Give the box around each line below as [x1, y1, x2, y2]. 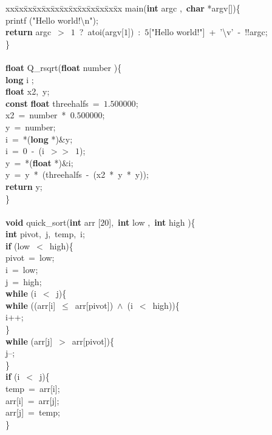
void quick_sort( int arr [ [5, 215, 101, 228]
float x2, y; [5, 85, 50, 98]
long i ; [5, 73, 34, 86]
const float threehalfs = [5, 96, 100, 109]
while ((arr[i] [5, 298, 56, 311]
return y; [5, 180, 42, 192]
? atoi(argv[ [79, 25, 124, 38]
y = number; [5, 120, 56, 133]
